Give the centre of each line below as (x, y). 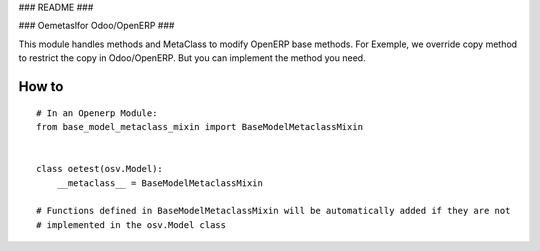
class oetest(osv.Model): (100, 169)
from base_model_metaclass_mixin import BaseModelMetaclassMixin (200, 126)
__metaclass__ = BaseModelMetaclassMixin (160, 183)
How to (41, 86)
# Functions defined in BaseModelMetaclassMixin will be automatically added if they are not (273, 211)
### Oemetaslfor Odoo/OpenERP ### (96, 26)
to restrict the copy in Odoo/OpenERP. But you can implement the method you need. (192, 58)
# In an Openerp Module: (97, 113)
